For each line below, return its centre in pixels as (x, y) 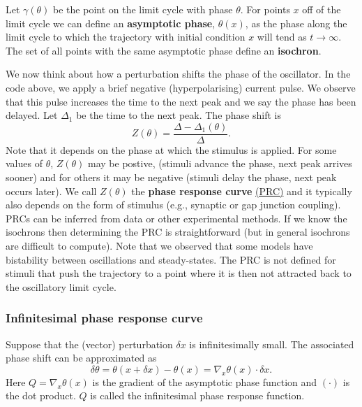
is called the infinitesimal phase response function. (197, 395)
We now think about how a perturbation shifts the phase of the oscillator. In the (178, 74)
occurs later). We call (51, 191)
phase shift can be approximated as (81, 358)
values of (24, 163)
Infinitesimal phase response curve (104, 318)
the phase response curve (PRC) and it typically (242, 191)
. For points (265, 9)
